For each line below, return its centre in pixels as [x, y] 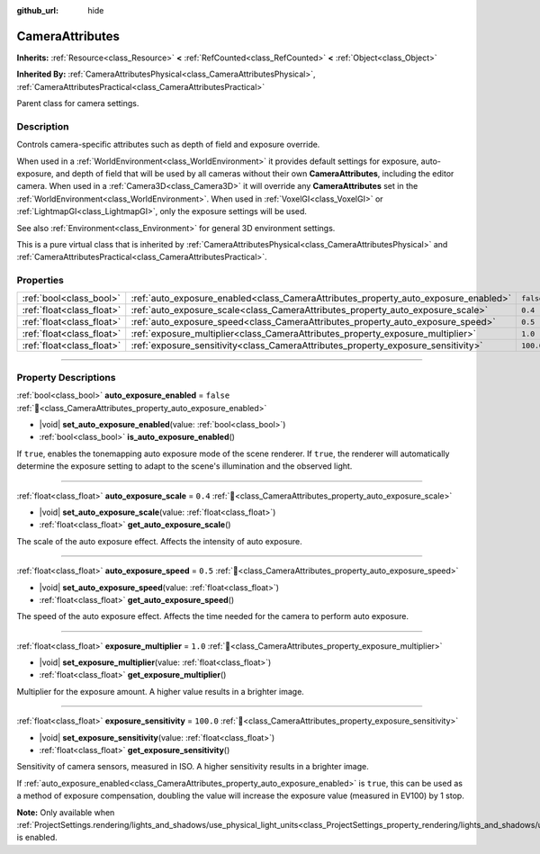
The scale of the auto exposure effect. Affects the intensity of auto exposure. [159, 541]
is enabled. [37, 838]
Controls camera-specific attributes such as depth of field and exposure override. [168, 145]
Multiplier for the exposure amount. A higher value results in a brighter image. [161, 691]
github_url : [37, 10]
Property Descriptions [66, 377]
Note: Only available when [66, 812]
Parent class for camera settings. [78, 103]
